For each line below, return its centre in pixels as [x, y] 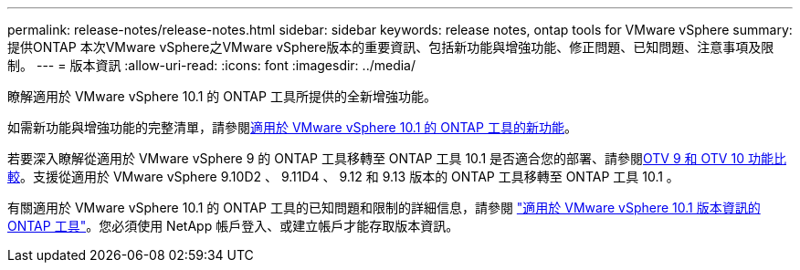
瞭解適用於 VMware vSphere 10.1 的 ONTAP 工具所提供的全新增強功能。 [222, 96]
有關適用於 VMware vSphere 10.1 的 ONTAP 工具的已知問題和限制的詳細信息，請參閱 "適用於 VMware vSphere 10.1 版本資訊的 [384, 208]
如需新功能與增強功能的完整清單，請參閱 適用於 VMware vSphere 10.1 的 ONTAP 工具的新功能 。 [292, 127]
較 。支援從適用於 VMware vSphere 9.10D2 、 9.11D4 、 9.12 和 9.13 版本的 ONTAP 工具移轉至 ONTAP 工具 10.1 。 [343, 177]
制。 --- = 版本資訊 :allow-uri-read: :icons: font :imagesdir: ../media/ [212, 65]
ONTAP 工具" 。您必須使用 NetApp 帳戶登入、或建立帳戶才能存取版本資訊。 [233, 226]
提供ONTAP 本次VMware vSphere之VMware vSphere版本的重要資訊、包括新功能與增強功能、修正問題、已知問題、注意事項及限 [391, 47]
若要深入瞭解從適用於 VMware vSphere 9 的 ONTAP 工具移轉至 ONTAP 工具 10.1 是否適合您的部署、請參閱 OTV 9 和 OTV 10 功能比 [397, 158]
